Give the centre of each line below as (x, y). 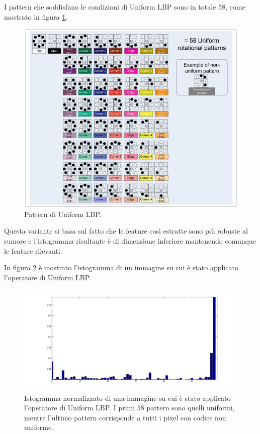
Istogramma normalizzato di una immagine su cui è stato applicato (127, 398)
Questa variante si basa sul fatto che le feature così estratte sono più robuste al (126, 231)
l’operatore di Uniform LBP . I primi (80, 408)
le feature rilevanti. (33, 250)
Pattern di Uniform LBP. (63, 214)
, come (235, 7)
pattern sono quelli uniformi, (191, 408)
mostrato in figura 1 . (36, 16)
